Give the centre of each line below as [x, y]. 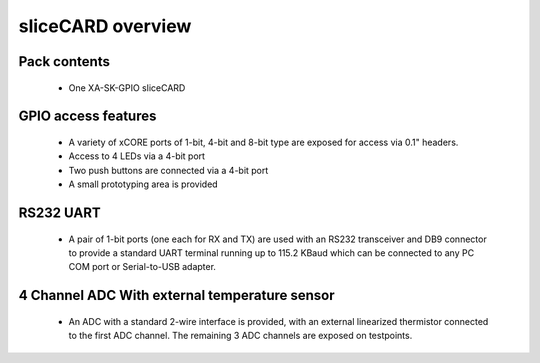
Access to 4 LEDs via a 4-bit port [136, 156]
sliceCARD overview [105, 26]
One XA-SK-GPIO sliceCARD [127, 87]
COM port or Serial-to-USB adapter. [142, 267]
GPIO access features [87, 116]
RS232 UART [59, 212]
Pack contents [64, 61]
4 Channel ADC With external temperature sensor [176, 295]
